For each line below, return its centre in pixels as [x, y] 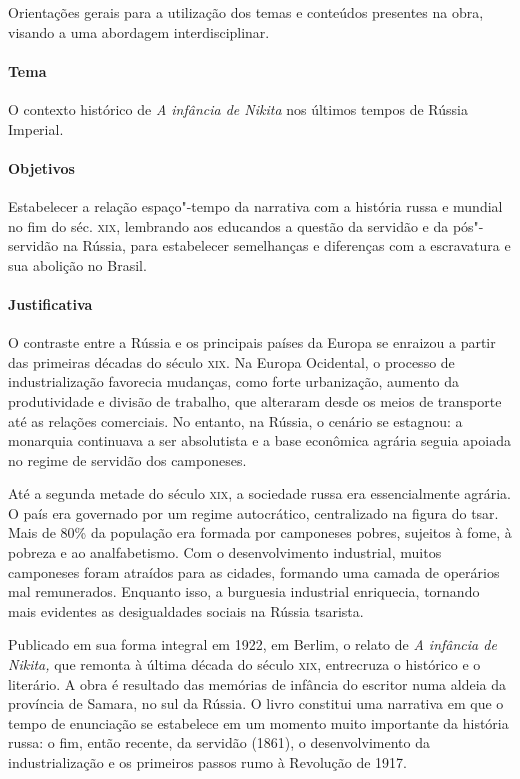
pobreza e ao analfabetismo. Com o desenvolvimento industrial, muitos [225, 552]
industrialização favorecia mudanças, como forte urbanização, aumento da [234, 381]
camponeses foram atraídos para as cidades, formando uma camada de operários [254, 571]
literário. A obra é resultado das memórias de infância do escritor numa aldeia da [257, 683]
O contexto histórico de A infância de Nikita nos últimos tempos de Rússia [238, 108]
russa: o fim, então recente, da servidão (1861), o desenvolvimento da [219, 742]
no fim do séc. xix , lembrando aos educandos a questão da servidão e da [228, 225]
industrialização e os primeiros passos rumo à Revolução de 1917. [207, 762]
